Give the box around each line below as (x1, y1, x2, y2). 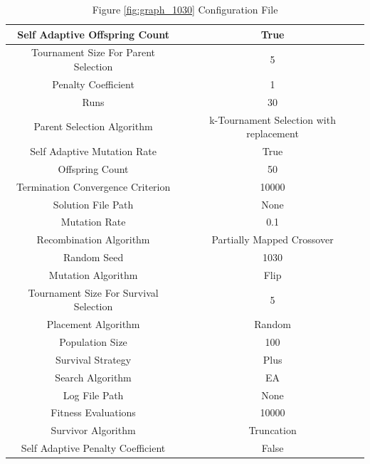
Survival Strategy (55, 352, 132, 367)
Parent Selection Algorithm (33, 119, 153, 134)
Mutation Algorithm (48, 267, 138, 282)
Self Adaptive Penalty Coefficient (21, 441, 166, 455)
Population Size (59, 334, 127, 349)
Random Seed (63, 250, 124, 265)
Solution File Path (53, 196, 134, 211)
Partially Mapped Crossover (211, 232, 334, 247)
